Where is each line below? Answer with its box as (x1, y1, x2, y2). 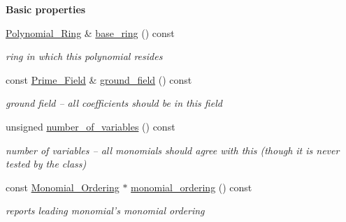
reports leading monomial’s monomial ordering (6, 203, 205, 218)
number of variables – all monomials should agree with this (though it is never (6, 142, 340, 157)
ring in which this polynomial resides (6, 49, 163, 64)
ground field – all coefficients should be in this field (6, 96, 222, 110)
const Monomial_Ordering (6, 179, 120, 194)
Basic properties (6, 2, 86, 16)
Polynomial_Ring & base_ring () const (6, 25, 175, 40)
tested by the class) (6, 156, 87, 171)
